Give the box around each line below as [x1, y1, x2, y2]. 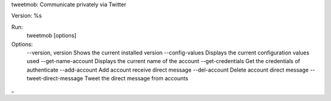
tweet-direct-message [26, 75, 83, 82]
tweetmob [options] [26, 32, 77, 39]
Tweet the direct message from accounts [84, 75, 188, 82]
